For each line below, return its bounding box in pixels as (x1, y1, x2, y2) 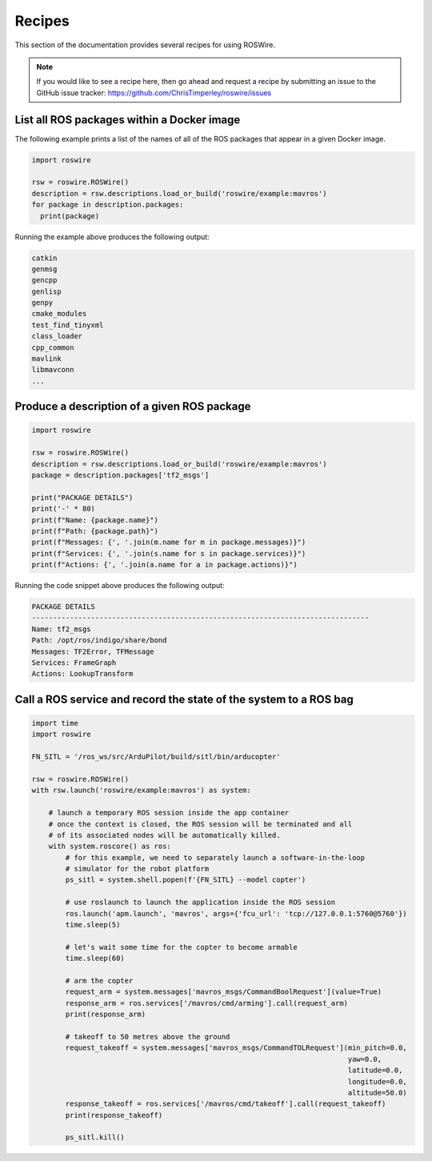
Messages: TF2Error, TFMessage (31, 647, 155, 656)
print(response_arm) (65, 1010, 146, 1019)
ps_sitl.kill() (65, 1133, 126, 1142)
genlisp (31, 286, 62, 296)
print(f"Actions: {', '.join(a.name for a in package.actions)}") (31, 560, 298, 570)
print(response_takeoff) (65, 1111, 163, 1119)
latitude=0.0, (347, 1066, 403, 1075)
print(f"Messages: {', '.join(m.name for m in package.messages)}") (31, 538, 306, 547)
